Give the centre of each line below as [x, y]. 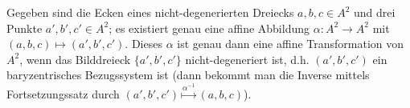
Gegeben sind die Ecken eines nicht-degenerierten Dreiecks [150, 12]
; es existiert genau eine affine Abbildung [209, 28]
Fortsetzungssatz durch [63, 94]
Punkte [25, 28]
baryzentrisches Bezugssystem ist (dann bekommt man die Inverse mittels [188, 75]
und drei [374, 12]
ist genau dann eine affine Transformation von [291, 44]
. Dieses [143, 44]
